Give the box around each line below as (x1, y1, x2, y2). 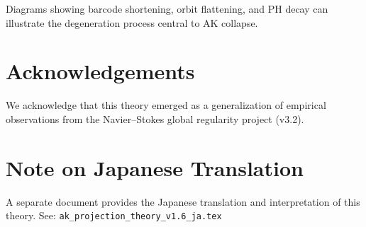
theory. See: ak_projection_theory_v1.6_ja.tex (6, 208, 222, 223)
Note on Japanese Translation (6, 153, 304, 182)
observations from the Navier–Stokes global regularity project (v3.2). (6, 111, 304, 126)
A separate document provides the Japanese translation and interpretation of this (6, 194, 360, 209)
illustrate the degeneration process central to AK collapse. (6, 15, 258, 30)
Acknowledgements (6, 57, 195, 86)
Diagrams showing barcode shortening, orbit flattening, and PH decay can (6, 1, 328, 16)
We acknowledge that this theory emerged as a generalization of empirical (6, 98, 326, 112)
